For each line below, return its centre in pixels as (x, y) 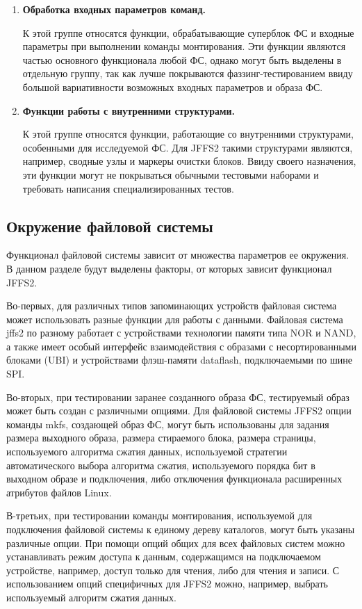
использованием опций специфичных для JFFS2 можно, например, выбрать (167, 584)
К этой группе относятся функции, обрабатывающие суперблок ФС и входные (188, 32)
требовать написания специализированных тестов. (128, 188)
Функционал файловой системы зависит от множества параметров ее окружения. (178, 255)
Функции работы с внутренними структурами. (129, 110)
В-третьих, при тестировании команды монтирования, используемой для (159, 515)
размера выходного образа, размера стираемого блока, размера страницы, (161, 438)
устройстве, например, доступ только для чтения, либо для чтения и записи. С (173, 570)
